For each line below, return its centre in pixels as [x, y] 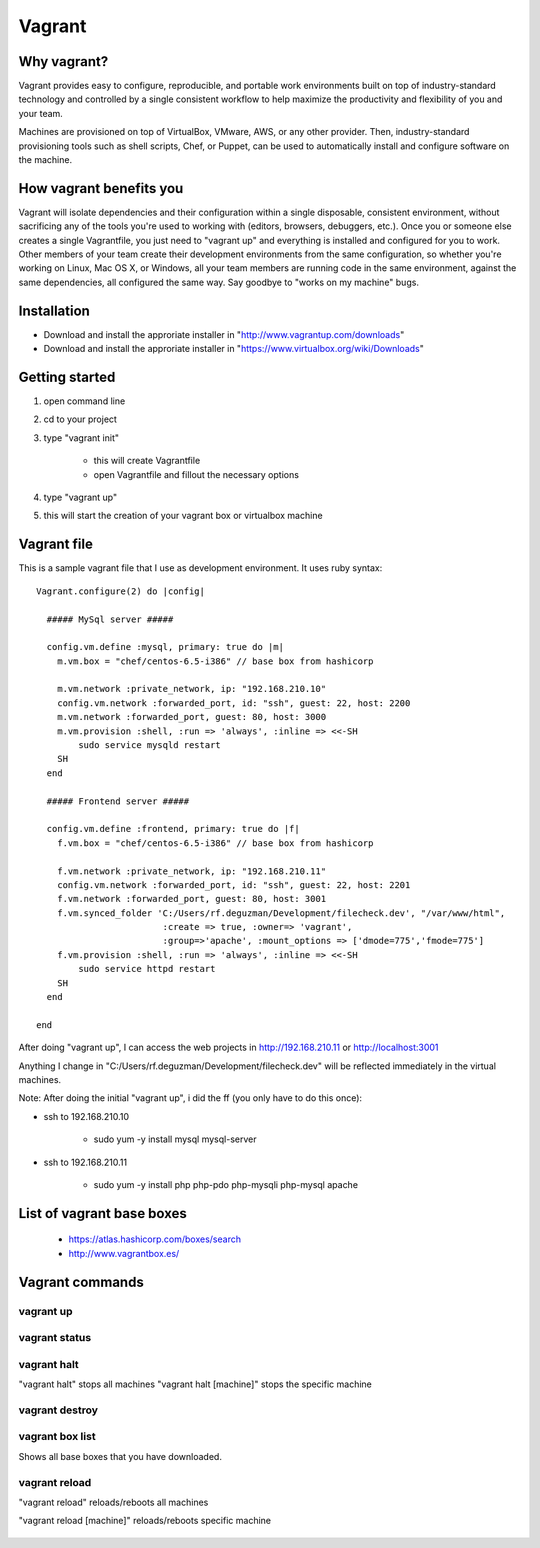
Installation [54, 310]
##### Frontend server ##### [118, 801]
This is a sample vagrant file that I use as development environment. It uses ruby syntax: [200, 568]
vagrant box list [57, 1437]
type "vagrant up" [80, 497]
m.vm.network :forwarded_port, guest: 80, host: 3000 [191, 717]
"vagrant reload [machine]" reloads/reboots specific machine [145, 1521]
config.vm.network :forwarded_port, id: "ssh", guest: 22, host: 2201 [233, 884]
